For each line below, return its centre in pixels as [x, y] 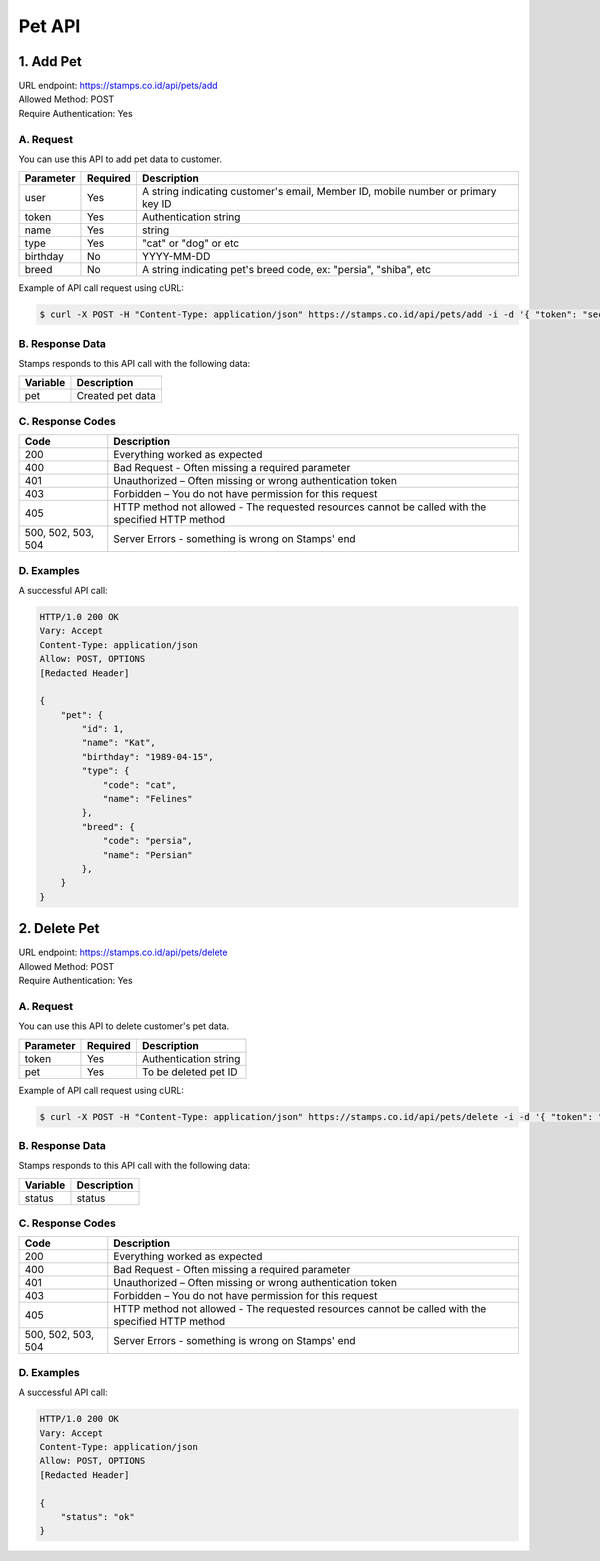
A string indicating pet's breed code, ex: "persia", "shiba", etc [286, 270]
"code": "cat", [139, 784]
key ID [156, 204]
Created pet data [116, 396]
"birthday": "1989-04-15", [147, 756]
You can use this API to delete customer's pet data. [124, 1026]
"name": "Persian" [148, 854]
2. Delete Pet [59, 928]
